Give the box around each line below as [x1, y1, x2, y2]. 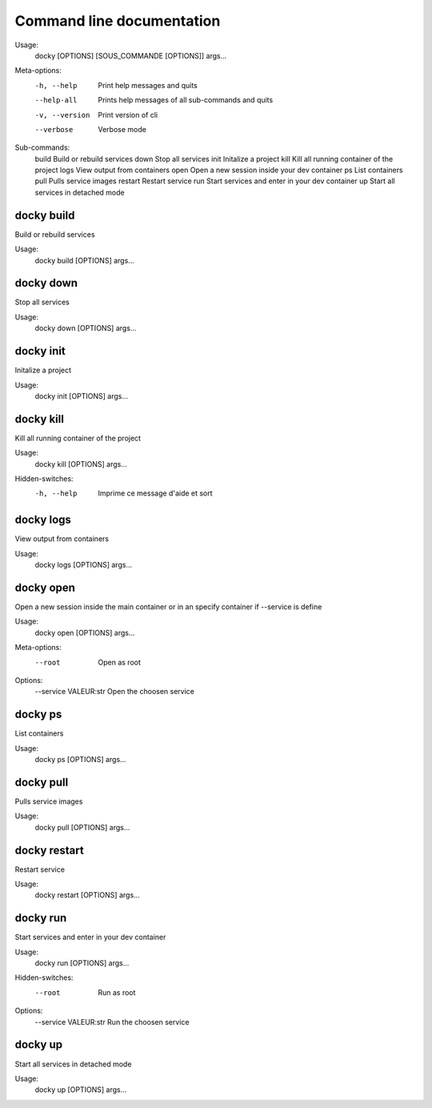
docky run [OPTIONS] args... [34, 958, 130, 968]
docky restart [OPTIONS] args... [34, 890, 140, 900]
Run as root [98, 987, 136, 997]
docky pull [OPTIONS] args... [34, 822, 130, 832]
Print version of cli [98, 110, 158, 119]
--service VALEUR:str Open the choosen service [34, 687, 195, 697]
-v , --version [34, 110, 90, 119]
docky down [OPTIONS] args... [34, 323, 137, 333]
